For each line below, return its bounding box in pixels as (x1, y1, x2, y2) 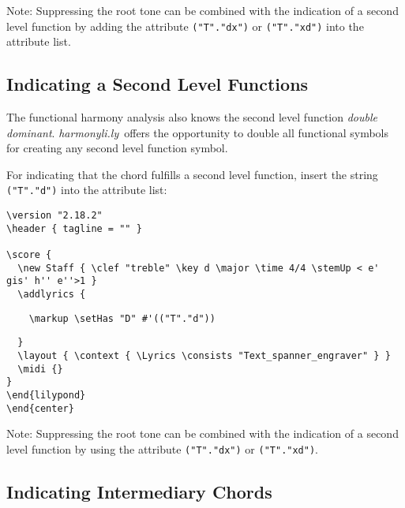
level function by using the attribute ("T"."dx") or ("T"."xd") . (6, 440, 318, 457)
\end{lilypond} (6, 389, 86, 401)
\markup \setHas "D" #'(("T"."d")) (28, 312, 216, 324)
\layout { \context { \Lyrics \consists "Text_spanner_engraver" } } (17, 349, 391, 361)
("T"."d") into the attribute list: (6, 181, 167, 198)
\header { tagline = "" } (6, 222, 142, 234)
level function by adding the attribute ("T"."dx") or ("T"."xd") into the (6, 17, 364, 34)
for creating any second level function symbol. (6, 140, 228, 156)
